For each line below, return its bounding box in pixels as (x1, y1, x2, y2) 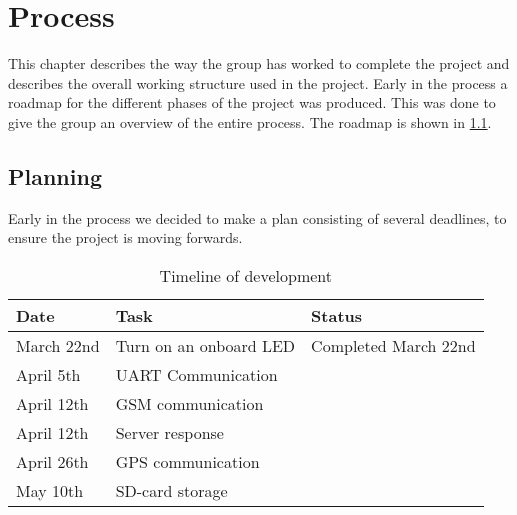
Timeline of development (159, 263, 333, 287)
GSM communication (115, 391, 264, 415)
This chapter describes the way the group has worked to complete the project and (8, 53, 510, 74)
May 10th (16, 478, 84, 502)
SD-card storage (115, 478, 228, 502)
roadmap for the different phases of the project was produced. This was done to (8, 92, 496, 113)
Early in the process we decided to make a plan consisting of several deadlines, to (8, 207, 507, 228)
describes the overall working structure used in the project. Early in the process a (8, 72, 508, 93)
